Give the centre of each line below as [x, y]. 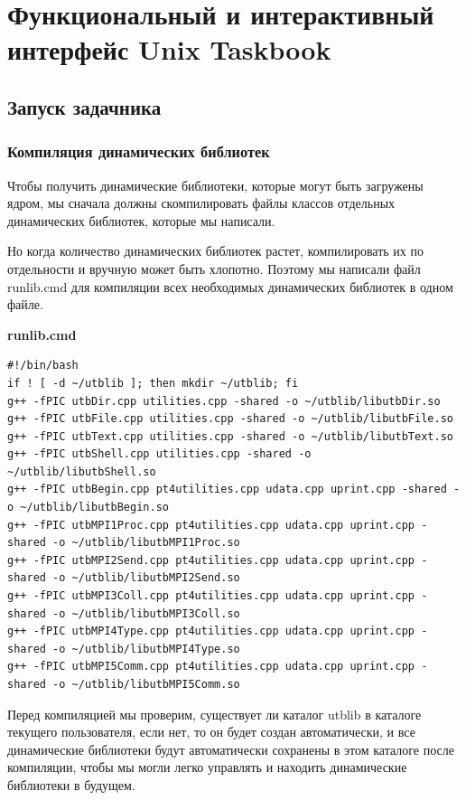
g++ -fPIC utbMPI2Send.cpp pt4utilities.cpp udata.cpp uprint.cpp [211, 560]
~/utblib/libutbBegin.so [94, 508]
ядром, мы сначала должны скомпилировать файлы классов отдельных [201, 203]
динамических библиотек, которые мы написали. [141, 220]
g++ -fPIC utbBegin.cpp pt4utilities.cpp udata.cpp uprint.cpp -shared [227, 489]
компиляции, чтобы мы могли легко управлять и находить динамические [207, 767]
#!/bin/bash [43, 366]
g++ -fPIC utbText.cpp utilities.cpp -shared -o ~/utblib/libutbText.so [230, 436]
